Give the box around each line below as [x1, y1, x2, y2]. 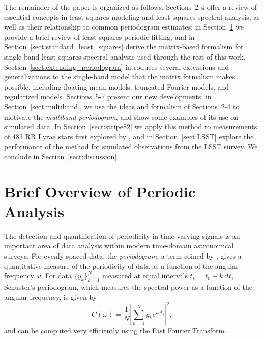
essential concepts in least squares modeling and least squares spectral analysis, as [4, 11, 260, 22]
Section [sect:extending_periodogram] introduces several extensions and [4, 61, 229, 72]
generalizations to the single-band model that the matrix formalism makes [4, 71, 236, 82]
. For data [41, 270, 72, 281]
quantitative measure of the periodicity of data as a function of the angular [4, 260, 239, 271]
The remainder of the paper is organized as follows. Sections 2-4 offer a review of [4, 2, 257, 12]
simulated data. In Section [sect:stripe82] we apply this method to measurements [4, 121, 257, 132]
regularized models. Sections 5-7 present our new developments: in [4, 91, 212, 102]
